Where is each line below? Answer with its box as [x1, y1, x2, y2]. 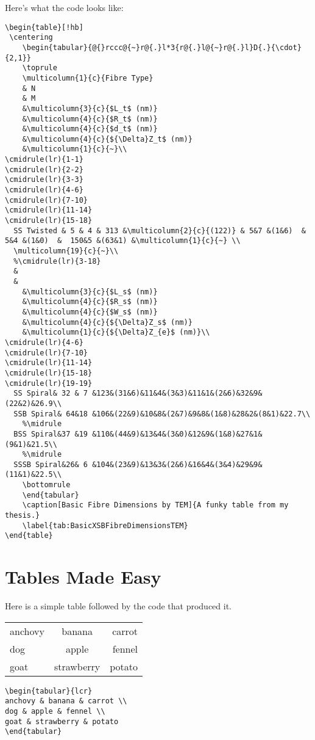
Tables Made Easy [5, 564, 161, 589]
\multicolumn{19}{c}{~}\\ [13, 247, 119, 256]
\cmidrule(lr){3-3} [5, 175, 83, 184]
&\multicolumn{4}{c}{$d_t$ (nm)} [22, 125, 158, 134]
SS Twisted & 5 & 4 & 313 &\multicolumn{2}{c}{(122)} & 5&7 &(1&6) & [13, 226, 306, 235]
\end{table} [5, 531, 53, 540]
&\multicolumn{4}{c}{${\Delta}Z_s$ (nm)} [22, 317, 193, 327]
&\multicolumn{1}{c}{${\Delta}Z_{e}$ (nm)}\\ [22, 328, 210, 337]
